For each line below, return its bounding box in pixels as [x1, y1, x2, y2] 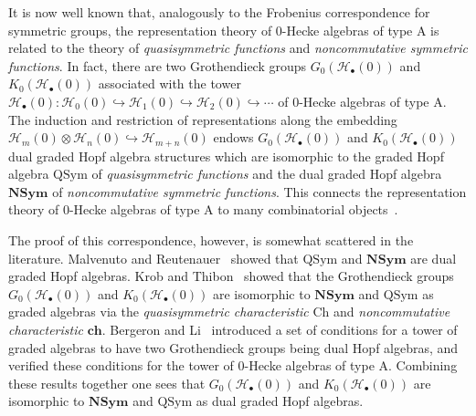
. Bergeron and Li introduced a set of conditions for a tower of [101, 319, 458, 338]
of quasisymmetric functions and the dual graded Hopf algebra [91, 164, 442, 183]
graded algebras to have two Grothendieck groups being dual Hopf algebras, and [8, 338, 459, 357]
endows [213, 128, 254, 147]
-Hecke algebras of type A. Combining [244, 356, 458, 375]
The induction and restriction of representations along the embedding [8, 109, 397, 129]
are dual [410, 248, 457, 267]
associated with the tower [98, 74, 241, 93]
